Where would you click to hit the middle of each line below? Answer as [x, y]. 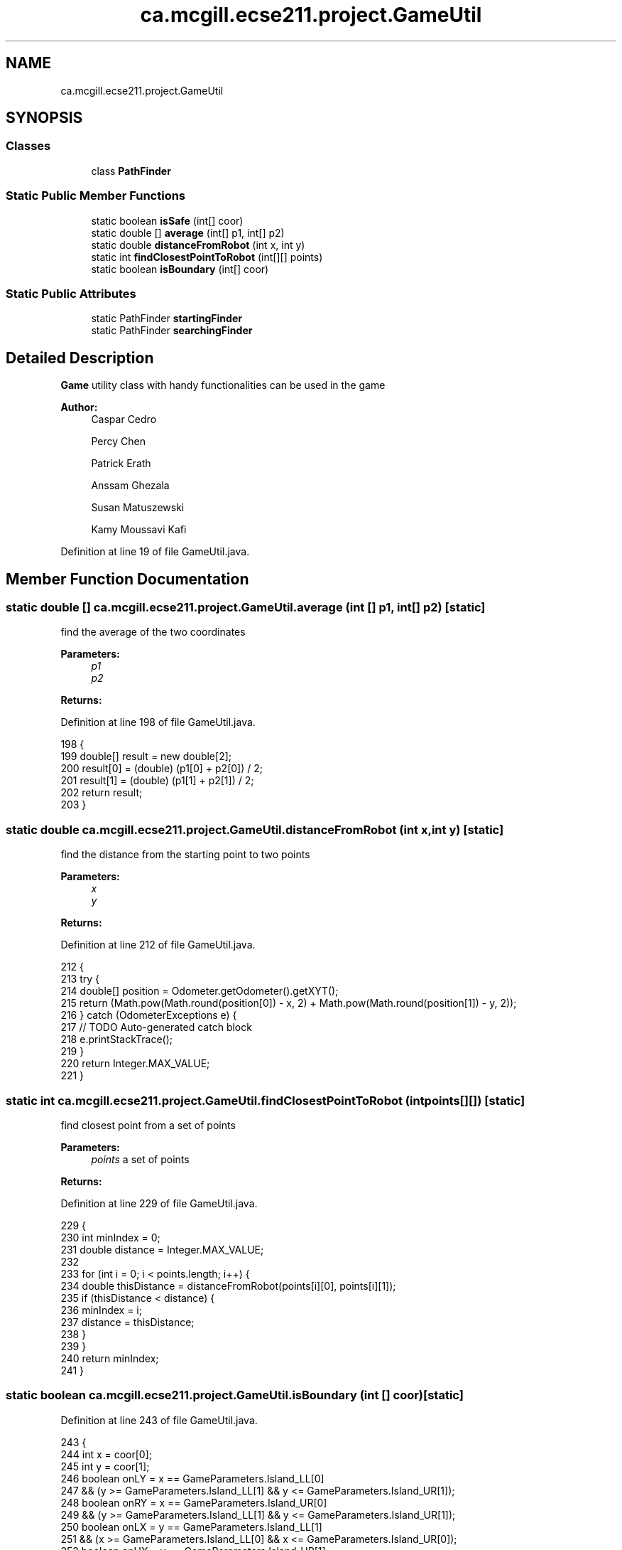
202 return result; [102, 793]
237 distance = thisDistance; [127, 1322]
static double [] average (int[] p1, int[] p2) [188, 232]
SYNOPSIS [44, 118]
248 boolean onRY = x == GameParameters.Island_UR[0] [194, 1502]
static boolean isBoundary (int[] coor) [180, 269]
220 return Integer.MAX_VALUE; [135, 1064]
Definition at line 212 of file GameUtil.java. [158, 945]
